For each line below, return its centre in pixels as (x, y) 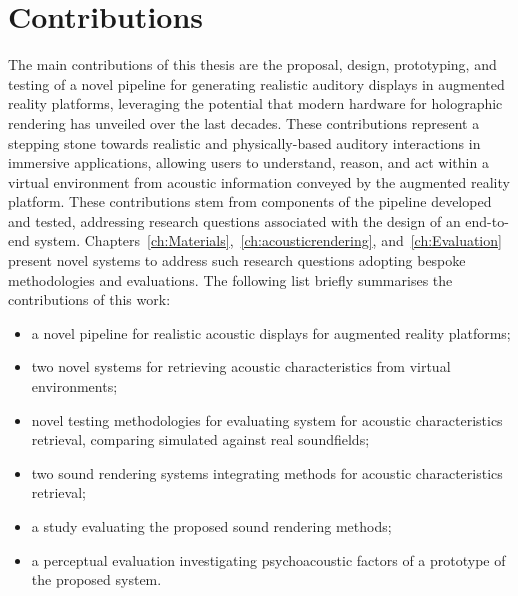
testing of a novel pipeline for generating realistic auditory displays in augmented (256, 83)
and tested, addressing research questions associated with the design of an (234, 220)
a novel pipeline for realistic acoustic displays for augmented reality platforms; (271, 332)
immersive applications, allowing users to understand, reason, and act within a (248, 162)
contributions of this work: (89, 299)
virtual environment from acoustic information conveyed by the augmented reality (259, 181)
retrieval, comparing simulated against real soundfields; (200, 439)
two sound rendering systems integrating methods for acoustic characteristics (267, 472)
